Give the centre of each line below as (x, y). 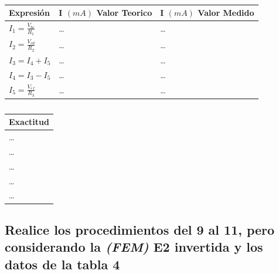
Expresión (29, 12)
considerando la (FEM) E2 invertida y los (134, 247)
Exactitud (29, 122)
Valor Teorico (124, 12)
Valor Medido (226, 12)
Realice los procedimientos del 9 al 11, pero (140, 229)
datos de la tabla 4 (62, 264)
